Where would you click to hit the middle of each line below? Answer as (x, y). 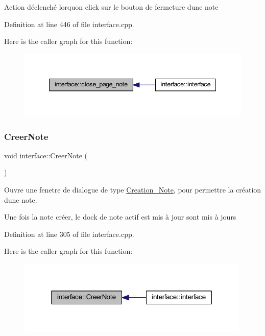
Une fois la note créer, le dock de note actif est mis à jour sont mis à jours (120, 217)
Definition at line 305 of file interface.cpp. (69, 234)
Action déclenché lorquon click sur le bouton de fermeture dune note (111, 7)
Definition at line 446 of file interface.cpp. (69, 24)
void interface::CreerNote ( (46, 155)
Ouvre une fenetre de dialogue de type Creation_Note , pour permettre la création (133, 190)
